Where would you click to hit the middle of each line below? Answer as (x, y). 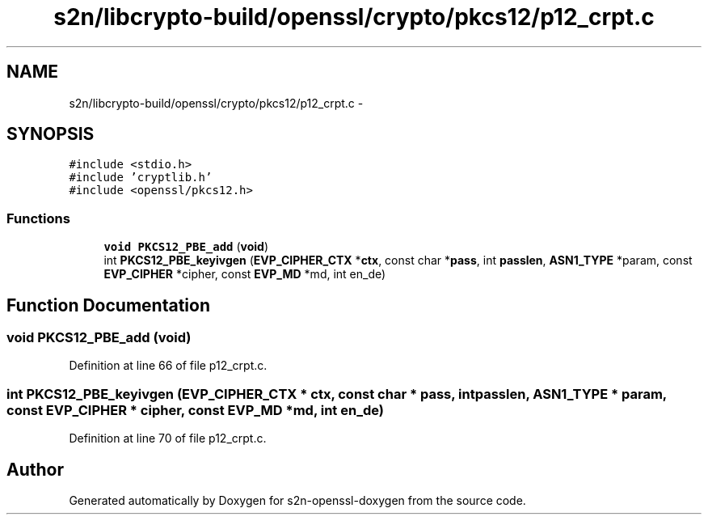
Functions (38, 218)
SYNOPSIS (51, 134)
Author (35, 469)
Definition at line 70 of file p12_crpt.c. (168, 438)
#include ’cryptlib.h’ (141, 178)
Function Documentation (108, 305)
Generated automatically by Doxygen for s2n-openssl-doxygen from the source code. (297, 500)
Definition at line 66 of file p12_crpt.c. (168, 366)
